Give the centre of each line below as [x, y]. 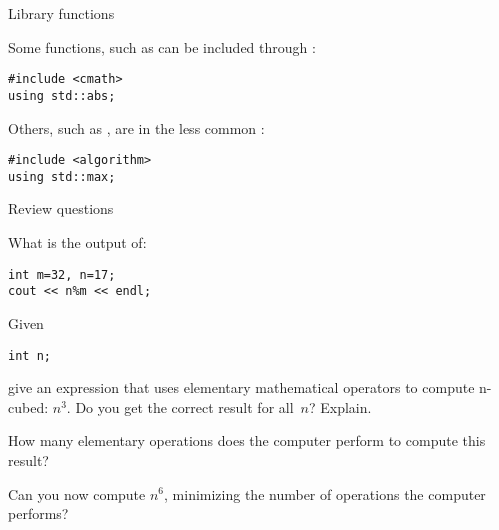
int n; [29, 355]
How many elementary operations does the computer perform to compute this [247, 440]
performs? [38, 513]
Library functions [61, 13]
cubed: [28, 406]
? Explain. [340, 406]
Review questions [61, 208]
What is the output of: [77, 242]
